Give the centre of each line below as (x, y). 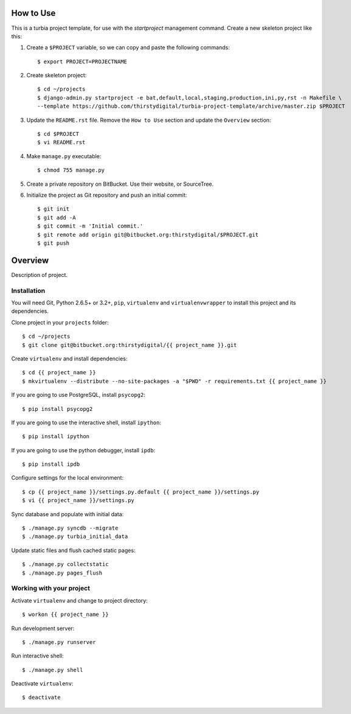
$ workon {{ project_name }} (65, 614)
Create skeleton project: (57, 75)
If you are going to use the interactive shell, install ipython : (86, 422)
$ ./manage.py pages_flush (62, 573)
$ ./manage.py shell (53, 670)
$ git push (54, 243)
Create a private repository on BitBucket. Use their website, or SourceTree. (120, 184)
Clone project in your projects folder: (60, 322)
